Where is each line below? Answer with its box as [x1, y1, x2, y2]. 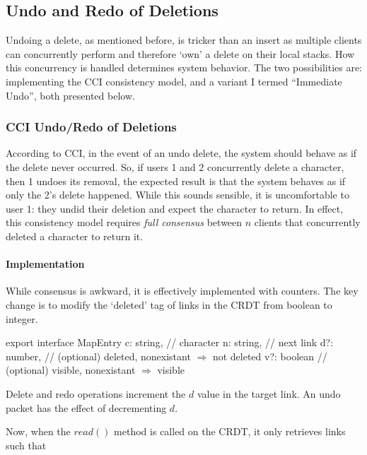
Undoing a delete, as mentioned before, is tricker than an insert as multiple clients [6, 32, 362, 47]
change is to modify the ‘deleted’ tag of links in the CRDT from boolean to [6, 297, 332, 312]
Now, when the [6, 424, 71, 439]
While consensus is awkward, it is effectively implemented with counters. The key [6, 283, 359, 298]
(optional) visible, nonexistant [6, 362, 136, 377]
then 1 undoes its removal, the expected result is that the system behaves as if [6, 173, 346, 188]
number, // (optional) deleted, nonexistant [6, 348, 191, 363]
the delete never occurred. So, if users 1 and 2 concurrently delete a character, [6, 159, 344, 174]
